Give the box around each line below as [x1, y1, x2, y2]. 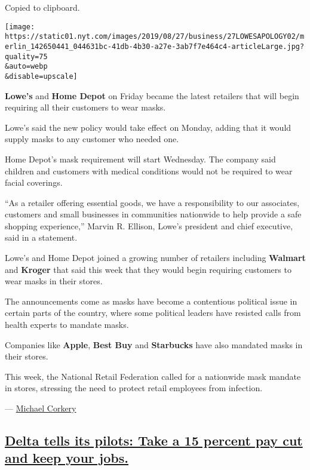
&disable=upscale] [5, 72, 78, 81]
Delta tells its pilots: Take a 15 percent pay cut [5, 431, 303, 449]
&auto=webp [5, 62, 48, 71]
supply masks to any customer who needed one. [5, 133, 179, 145]
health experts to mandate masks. [5, 318, 129, 331]
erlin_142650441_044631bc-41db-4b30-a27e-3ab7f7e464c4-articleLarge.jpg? [5, 42, 305, 51]
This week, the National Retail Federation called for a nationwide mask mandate [5, 370, 301, 382]
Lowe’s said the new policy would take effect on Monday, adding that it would [5, 121, 291, 133]
